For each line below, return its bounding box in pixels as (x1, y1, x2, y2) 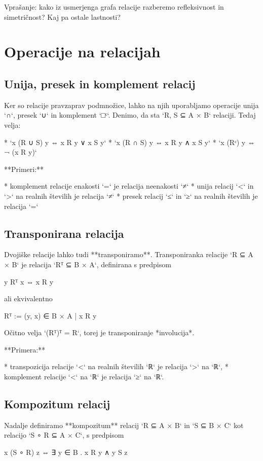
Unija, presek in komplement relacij (4, 76, 196, 91)
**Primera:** (4, 344, 46, 354)
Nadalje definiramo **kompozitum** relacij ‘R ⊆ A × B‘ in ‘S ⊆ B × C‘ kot (4, 419, 244, 430)
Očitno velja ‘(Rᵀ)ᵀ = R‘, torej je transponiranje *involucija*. (4, 327, 195, 338)
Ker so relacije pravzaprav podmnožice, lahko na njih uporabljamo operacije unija (4, 99, 259, 110)
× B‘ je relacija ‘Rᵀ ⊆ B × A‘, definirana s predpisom (4, 259, 171, 269)
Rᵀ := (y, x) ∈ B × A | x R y (4, 310, 97, 321)
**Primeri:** (4, 163, 44, 174)
